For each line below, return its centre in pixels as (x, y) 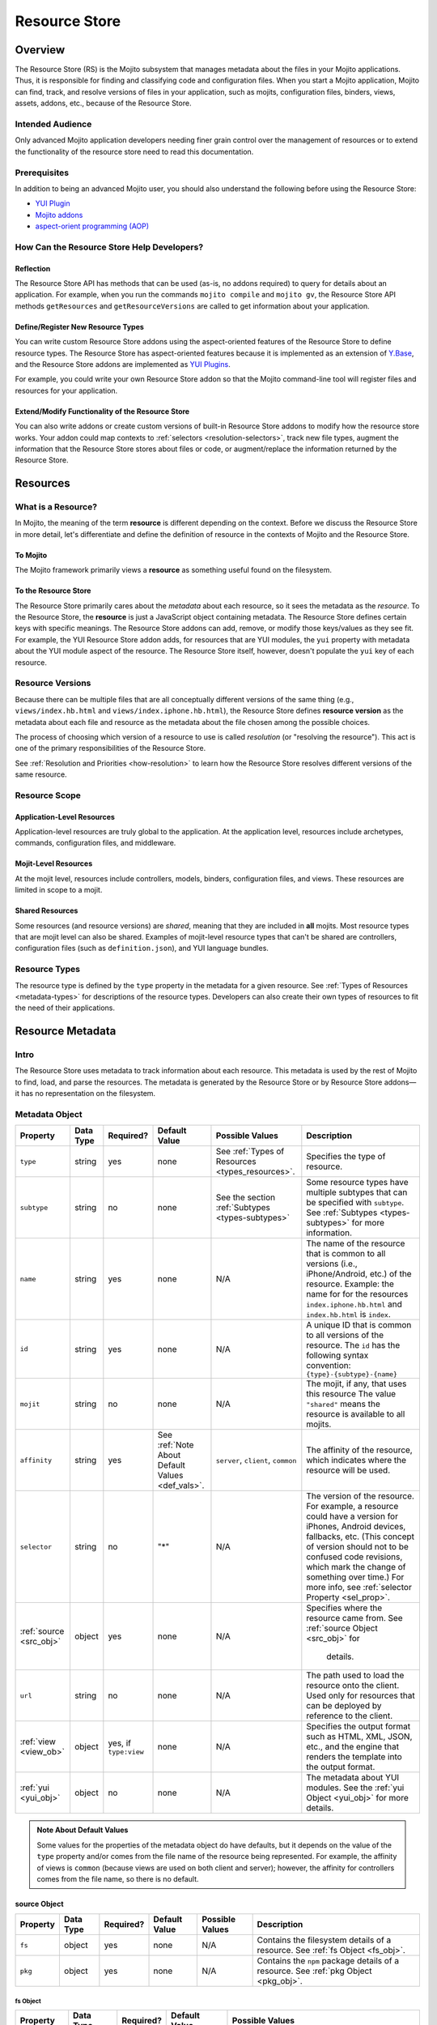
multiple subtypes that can (357, 1192)
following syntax (337, 1355)
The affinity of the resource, (359, 1450)
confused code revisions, (354, 1557)
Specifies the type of (346, 1157)
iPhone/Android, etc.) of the (359, 1274)
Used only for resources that (361, 1695)
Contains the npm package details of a (328, 1961)
